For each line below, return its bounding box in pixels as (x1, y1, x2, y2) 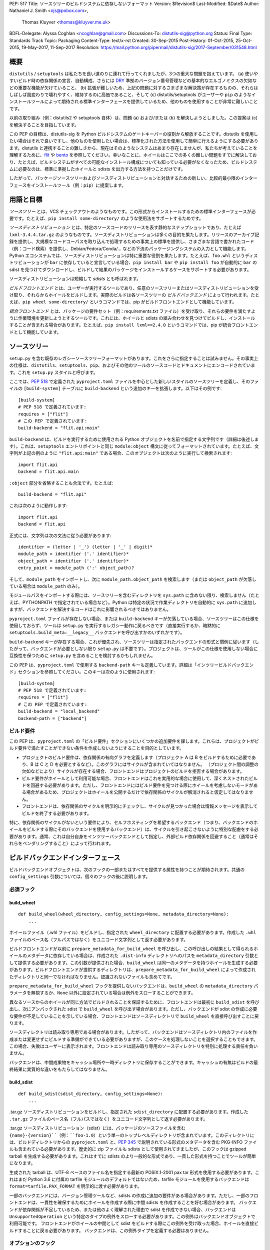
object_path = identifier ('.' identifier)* (18, 558, 129, 563)
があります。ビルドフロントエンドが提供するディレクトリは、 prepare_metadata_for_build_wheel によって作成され (9, 966, 256, 972)
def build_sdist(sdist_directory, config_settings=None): (18, 1090, 163, 1096)
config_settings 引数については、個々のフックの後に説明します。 (9, 873, 150, 879)
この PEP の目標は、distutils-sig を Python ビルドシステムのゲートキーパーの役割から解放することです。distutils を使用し (9, 130, 258, 137)
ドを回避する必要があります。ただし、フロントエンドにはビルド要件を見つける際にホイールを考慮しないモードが (21, 782, 253, 788)
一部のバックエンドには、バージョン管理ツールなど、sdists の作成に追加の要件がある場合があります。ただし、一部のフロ (9, 1192, 258, 1198)
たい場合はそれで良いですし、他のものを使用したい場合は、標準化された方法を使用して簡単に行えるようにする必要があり (9, 138, 258, 144)
